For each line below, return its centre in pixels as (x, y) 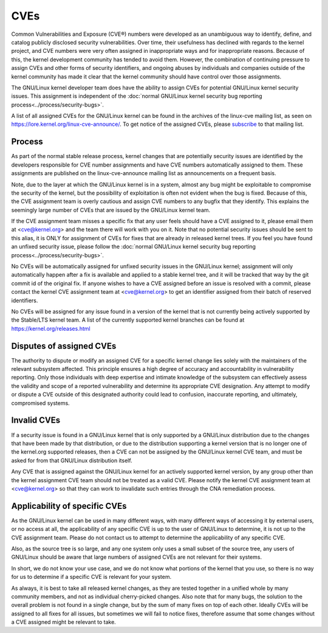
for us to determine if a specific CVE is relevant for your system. (91, 577)
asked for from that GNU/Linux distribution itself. (72, 460)
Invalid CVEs (36, 420)
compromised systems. (40, 403)
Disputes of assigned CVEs (64, 346)
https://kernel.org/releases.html (51, 328)
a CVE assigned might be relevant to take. (64, 622)
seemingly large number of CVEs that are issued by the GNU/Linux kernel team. (111, 210)
